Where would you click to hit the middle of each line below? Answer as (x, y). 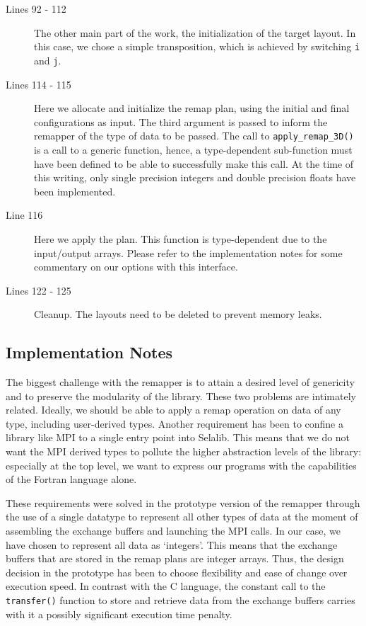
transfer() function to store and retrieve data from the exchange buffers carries (181, 599)
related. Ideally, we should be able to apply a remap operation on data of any (173, 410)
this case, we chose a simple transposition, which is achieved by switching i (197, 46)
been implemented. (75, 191)
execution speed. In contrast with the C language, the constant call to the (166, 586)
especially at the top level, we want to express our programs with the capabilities (181, 465)
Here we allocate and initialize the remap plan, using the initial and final (192, 108)
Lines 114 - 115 (39, 84)
